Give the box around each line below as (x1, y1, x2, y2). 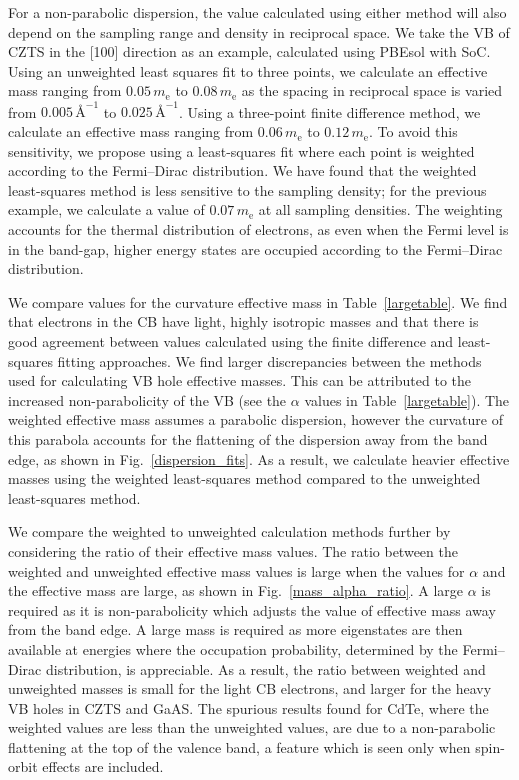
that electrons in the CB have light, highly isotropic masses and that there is (8, 311, 479, 332)
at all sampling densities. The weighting (258, 199, 503, 220)
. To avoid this (368, 121, 458, 142)
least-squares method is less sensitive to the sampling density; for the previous (8, 179, 487, 200)
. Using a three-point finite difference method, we (178, 101, 481, 122)
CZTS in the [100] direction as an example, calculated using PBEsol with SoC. (8, 41, 491, 62)
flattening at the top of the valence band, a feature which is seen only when (8, 736, 471, 757)
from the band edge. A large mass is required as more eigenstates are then (8, 619, 463, 640)
